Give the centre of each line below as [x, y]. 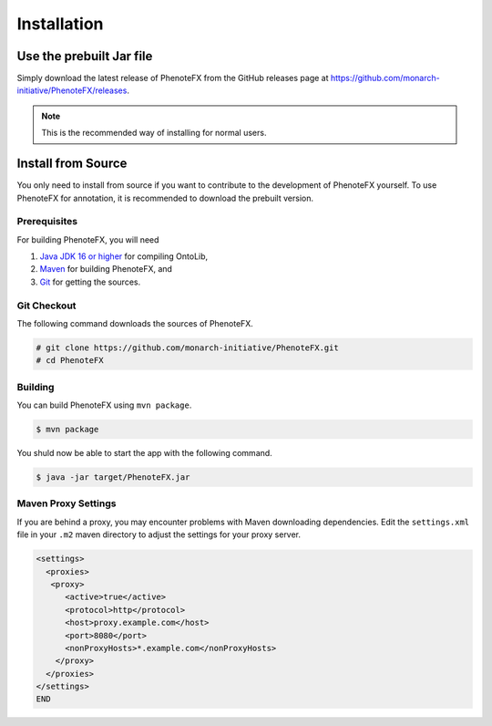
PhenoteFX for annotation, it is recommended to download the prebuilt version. [165, 198]
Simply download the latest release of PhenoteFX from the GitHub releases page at [173, 78]
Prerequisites [47, 222]
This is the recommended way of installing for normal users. [154, 133]
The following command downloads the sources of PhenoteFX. [135, 323]
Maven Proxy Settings [67, 503]
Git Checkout [46, 306]
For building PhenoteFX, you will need [88, 239]
